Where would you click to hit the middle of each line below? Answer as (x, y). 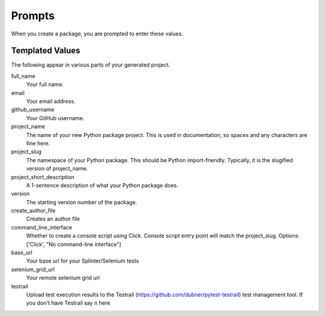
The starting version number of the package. (82, 202)
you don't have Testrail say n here (68, 303)
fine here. (38, 143)
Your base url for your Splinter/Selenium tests (83, 261)
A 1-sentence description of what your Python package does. (102, 185)
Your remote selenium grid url (63, 278)
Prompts (33, 16)
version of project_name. (57, 169)
